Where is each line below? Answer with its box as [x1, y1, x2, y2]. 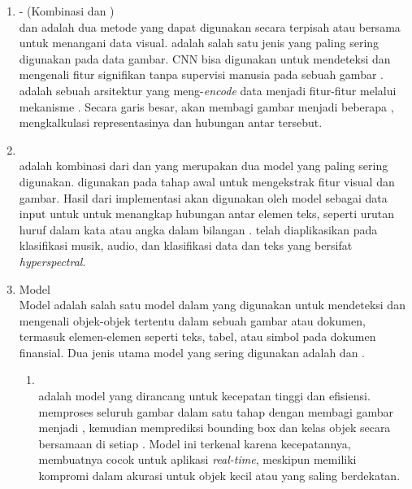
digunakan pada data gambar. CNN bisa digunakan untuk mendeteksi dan [19, 50, 391, 67]
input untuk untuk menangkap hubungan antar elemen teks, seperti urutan [19, 205, 394, 222]
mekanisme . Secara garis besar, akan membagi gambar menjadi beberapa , [19, 98, 394, 115]
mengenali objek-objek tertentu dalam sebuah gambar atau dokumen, [19, 312, 366, 329]
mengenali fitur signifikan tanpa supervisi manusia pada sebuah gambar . [19, 66, 384, 83]
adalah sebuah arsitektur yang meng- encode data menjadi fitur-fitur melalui [19, 81, 397, 98]
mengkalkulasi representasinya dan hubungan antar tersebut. [19, 114, 323, 131]
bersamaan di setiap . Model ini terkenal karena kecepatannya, [38, 434, 351, 452]
